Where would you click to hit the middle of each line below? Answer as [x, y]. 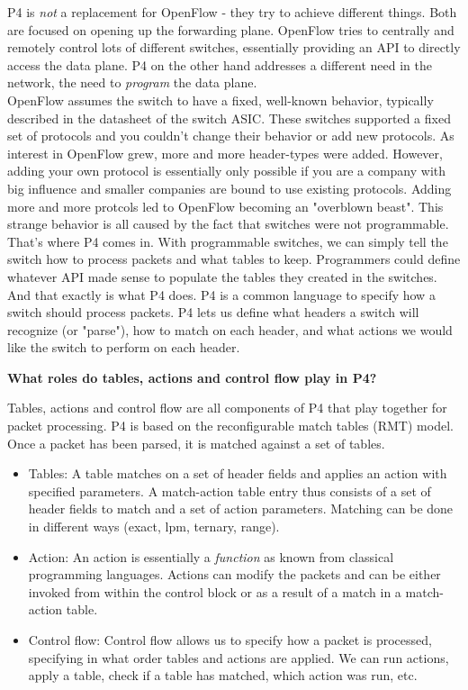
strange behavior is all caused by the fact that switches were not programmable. [228, 224]
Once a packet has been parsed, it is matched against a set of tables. [196, 443]
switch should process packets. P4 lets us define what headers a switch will [213, 312]
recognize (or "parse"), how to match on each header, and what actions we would [230, 329]
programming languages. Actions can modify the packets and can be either [234, 574]
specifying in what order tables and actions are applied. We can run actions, [238, 657]
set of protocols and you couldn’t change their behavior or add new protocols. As [231, 136]
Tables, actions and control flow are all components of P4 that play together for [227, 408]
